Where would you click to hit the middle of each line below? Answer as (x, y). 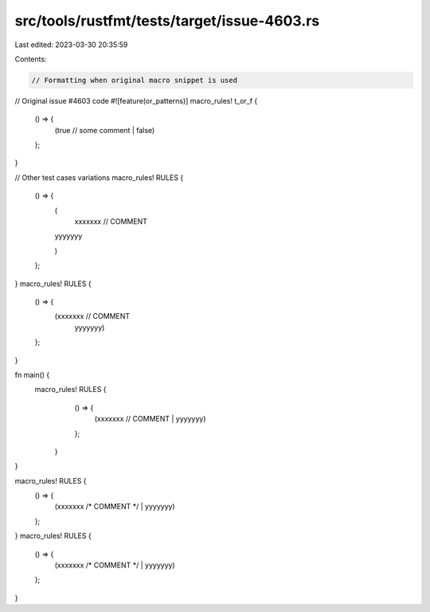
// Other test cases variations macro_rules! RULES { (99, 177)
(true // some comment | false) (105, 130)
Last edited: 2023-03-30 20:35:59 (71, 45)
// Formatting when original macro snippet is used (135, 80)
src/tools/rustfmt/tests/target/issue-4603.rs (167, 21)
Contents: (31, 59)
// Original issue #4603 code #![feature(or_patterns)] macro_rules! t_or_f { (136, 100)
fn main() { (32, 375)
